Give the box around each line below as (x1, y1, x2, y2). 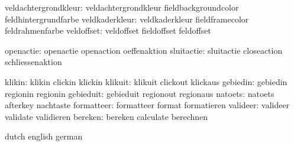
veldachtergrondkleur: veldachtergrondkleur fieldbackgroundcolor (5, 1, 239, 13)
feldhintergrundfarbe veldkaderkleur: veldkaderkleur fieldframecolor (5, 12, 249, 25)
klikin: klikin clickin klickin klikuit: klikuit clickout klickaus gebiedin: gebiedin (5, 75, 287, 87)
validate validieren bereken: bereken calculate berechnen (5, 110, 208, 122)
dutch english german (5, 130, 83, 142)
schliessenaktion (5, 56, 62, 68)
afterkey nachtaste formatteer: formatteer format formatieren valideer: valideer (5, 99, 290, 111)
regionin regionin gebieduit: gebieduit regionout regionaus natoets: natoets (5, 87, 274, 99)
